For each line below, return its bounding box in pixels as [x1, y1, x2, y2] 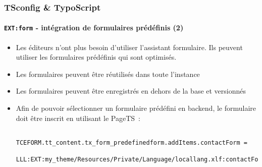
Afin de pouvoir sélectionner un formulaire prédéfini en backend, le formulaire [16, 103, 256, 113]
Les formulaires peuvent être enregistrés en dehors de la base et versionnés [16, 86, 246, 96]
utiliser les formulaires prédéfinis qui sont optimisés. [16, 52, 177, 62]
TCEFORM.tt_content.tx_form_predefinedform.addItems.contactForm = [16, 139, 247, 146]
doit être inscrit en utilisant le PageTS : [16, 112, 140, 123]
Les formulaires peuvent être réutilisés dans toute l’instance [16, 68, 200, 79]
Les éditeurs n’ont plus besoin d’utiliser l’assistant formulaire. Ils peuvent [16, 41, 243, 52]
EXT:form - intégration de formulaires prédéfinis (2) [4, 22, 184, 33]
